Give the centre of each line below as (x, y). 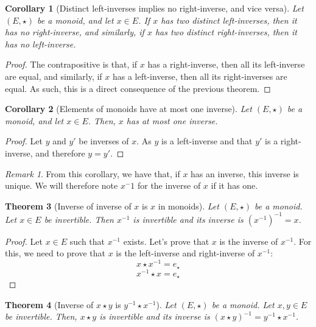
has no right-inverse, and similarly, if (75, 32)
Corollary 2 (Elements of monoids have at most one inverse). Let (128, 109)
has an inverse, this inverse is (245, 173)
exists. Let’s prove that (166, 241)
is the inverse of (249, 241)
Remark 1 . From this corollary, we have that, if (93, 173)
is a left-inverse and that (207, 141)
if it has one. (234, 185)
